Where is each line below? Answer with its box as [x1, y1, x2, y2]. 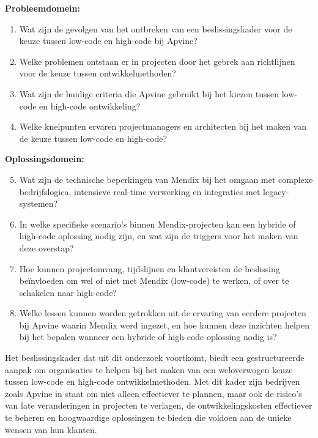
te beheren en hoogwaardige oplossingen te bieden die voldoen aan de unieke [5, 411, 292, 424]
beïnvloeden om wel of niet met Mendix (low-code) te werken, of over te [19, 274, 289, 287]
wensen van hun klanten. [5, 423, 97, 436]
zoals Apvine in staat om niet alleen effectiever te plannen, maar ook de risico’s [5, 387, 302, 399]
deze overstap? [19, 241, 74, 254]
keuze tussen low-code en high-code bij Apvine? [19, 34, 198, 47]
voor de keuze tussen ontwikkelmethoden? [19, 67, 176, 80]
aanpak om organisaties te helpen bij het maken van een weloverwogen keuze [5, 363, 293, 376]
